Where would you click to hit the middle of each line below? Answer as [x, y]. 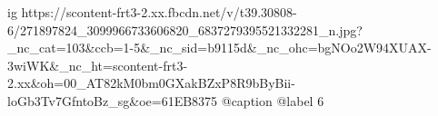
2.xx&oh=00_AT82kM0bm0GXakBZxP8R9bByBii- [151, 83]
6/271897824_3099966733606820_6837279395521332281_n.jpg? [185, 29]
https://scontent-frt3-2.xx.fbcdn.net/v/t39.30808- [159, 12]
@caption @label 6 [273, 100]
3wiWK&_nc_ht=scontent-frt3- [98, 65]
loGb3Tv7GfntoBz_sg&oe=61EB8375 [113, 100]
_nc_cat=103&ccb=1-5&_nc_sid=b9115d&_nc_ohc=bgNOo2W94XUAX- [219, 48]
